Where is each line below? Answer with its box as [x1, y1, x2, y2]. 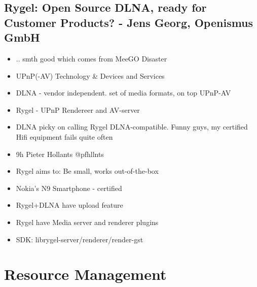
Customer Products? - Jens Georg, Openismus [4, 14, 253, 30]
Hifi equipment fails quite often [16, 131, 113, 142]
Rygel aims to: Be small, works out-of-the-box [16, 166, 159, 176]
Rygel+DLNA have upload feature [16, 200, 123, 210]
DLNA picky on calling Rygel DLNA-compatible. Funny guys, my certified [16, 121, 248, 132]
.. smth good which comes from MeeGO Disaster [16, 53, 167, 63]
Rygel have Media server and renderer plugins [16, 216, 159, 227]
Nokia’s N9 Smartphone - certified [16, 182, 122, 193]
